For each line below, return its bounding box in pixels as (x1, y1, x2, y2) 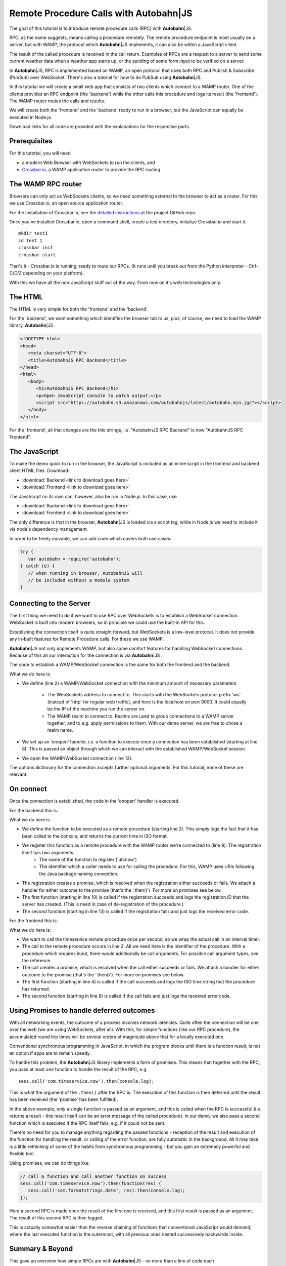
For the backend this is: (9, 807, 58, 813)
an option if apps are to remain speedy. (9, 1050, 91, 1056)
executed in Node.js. (9, 114, 53, 120)
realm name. (47, 727, 73, 733)
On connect (9, 785, 47, 794)
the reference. (22, 958, 52, 964)
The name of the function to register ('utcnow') (39, 856, 137, 862)
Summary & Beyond (9, 1244, 73, 1253)
